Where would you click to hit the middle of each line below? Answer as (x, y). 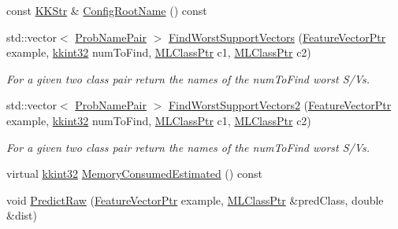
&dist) (22, 215)
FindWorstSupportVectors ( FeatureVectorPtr (277, 37)
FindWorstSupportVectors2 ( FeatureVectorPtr (280, 105)
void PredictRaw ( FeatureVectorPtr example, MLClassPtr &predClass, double (195, 199)
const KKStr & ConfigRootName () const (107, 10)
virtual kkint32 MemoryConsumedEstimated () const (134, 174)
